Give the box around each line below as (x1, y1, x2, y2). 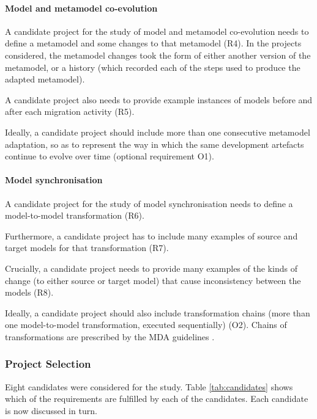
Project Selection (5, 356, 91, 371)
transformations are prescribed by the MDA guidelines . (5, 330, 215, 343)
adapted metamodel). (5, 73, 85, 86)
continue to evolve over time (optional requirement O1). (5, 150, 214, 162)
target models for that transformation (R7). (5, 241, 169, 254)
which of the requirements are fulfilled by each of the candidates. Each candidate (5, 392, 308, 405)
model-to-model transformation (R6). (5, 209, 144, 222)
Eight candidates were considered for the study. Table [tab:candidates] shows (5, 380, 293, 393)
